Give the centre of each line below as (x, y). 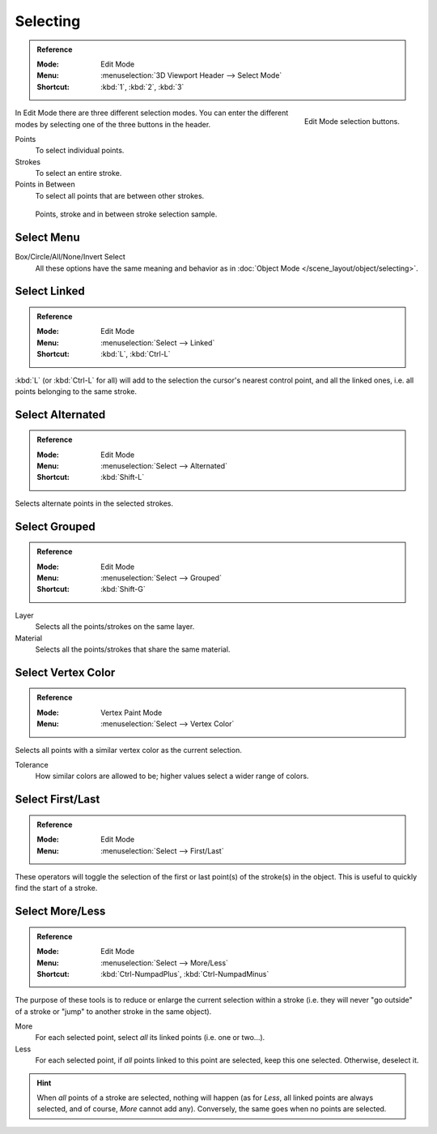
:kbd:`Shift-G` (123, 589)
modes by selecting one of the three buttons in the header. (113, 124)
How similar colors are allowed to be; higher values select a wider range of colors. (172, 776)
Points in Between (45, 184)
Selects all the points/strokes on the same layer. (115, 627)
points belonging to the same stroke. (76, 391)
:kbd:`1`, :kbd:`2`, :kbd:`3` (142, 87)
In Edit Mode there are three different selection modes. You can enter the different (152, 113)
